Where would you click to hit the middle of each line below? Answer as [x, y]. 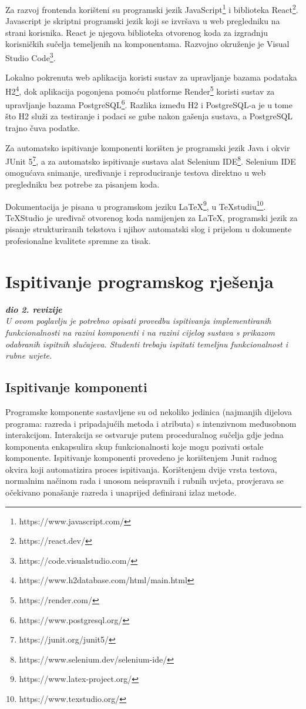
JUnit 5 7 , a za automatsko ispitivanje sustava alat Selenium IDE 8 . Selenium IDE [151, 160]
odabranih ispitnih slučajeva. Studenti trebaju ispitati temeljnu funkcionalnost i [147, 344]
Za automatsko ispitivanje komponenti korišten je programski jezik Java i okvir [148, 147]
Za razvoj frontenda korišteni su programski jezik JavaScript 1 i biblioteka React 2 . [152, 9]
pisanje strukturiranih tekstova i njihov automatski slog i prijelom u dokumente [149, 229]
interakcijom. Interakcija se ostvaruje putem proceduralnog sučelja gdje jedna [144, 435]
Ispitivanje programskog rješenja [139, 281]
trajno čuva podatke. [43, 127]
